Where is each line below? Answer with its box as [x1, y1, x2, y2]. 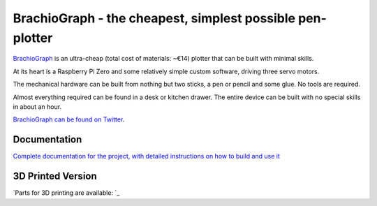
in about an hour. [13, 102, 62, 111]
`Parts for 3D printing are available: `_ [13, 189, 120, 197]
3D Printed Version [13, 170, 97, 182]
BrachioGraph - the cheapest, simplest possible [13, 10, 296, 26]
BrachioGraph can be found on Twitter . [13, 115, 125, 124]
